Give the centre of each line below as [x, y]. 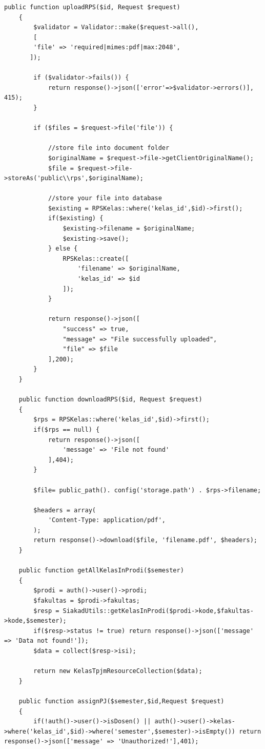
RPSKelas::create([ [96, 258]
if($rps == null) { [67, 429]
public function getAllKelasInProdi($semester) [101, 571]
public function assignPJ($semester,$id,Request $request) [121, 701]
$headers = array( [65, 510]
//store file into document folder [109, 148]
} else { [63, 249]
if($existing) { [76, 218]
